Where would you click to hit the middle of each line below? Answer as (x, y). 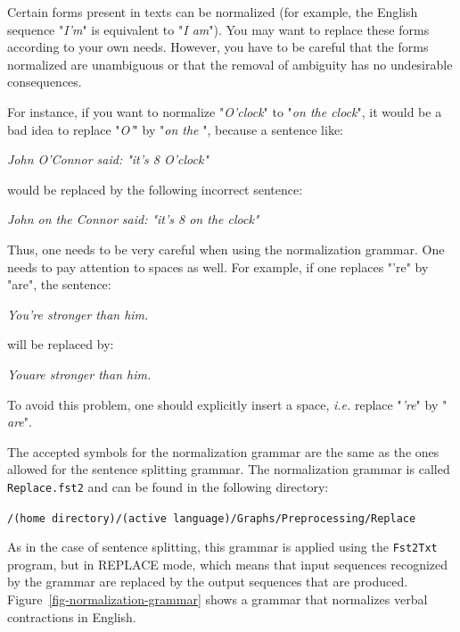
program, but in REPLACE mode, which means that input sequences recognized (228, 564)
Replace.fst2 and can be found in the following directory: (168, 486)
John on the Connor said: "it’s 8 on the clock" (133, 219)
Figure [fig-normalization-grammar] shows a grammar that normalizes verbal (218, 599)
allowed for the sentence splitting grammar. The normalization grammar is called (229, 469)
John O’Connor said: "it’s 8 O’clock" (108, 159)
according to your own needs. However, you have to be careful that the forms (218, 47)
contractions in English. (72, 616)
